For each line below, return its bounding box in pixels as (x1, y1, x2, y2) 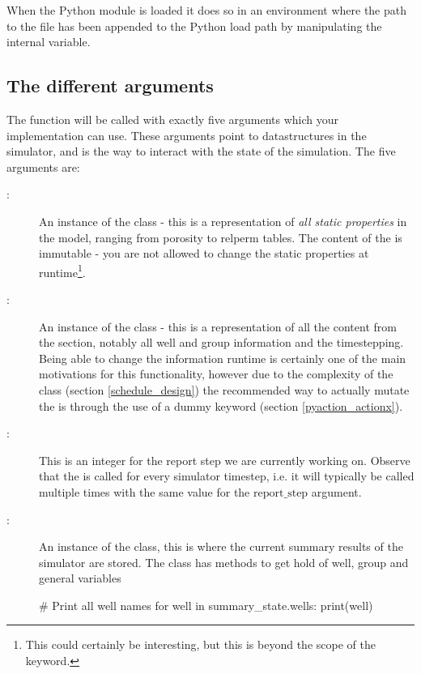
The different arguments (6, 73, 214, 98)
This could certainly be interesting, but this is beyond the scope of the (25, 636, 376, 653)
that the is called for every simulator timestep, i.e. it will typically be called (39, 467, 415, 484)
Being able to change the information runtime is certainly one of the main (39, 349, 406, 366)
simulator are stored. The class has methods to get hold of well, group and (39, 553, 409, 570)
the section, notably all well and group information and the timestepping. (39, 334, 404, 351)
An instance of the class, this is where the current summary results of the (39, 538, 403, 555)
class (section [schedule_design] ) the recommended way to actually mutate (39, 381, 410, 398)
